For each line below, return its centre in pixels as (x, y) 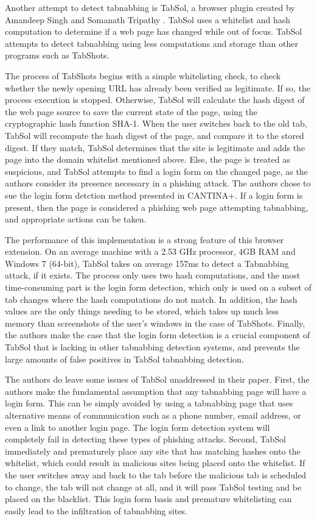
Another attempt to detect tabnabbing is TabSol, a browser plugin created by (150, 7)
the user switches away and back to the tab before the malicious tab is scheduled (156, 474)
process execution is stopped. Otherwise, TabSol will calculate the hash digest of (155, 100)
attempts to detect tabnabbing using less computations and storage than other (152, 43)
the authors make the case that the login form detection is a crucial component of (158, 335)
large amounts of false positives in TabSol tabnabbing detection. (124, 359)
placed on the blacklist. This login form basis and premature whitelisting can (148, 499)
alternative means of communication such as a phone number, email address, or (153, 415)
